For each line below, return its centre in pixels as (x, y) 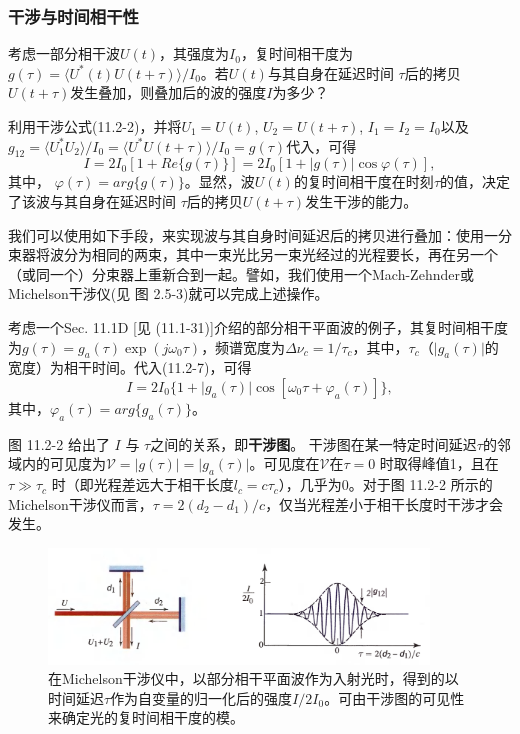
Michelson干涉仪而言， (80, 503)
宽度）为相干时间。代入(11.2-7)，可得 (130, 367)
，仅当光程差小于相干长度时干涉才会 (384, 503)
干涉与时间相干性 (73, 15)
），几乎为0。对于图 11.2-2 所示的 (385, 484)
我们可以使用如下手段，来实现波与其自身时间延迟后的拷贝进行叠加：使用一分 (260, 234)
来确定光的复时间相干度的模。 (146, 717)
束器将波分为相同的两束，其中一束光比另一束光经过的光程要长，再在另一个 (253, 254)
